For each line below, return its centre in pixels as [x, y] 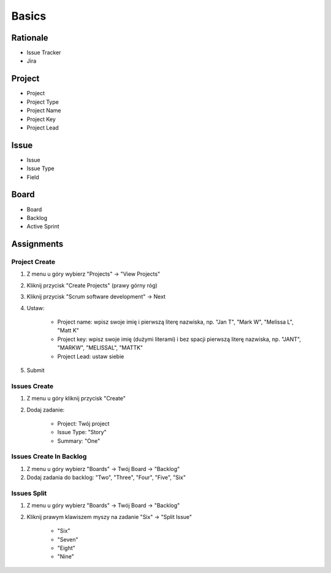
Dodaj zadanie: [46, 410]
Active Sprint [43, 227]
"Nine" [66, 556]
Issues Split [29, 493]
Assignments [37, 244]
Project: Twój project [83, 423]
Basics [29, 16]
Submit [36, 370]
